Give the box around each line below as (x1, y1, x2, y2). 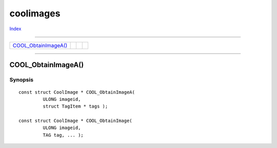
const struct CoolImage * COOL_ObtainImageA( (18, 89, 135, 95)
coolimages (9, 8, 61, 19)
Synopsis (9, 76, 33, 83)
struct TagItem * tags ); (43, 103, 108, 110)
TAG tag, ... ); (43, 132, 84, 138)
